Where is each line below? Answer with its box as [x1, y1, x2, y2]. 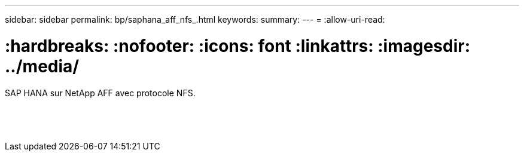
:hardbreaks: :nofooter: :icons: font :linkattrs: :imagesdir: [5, 35, 471, 56]
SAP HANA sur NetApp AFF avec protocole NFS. [5, 87, 196, 98]
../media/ [5, 56, 80, 77]
